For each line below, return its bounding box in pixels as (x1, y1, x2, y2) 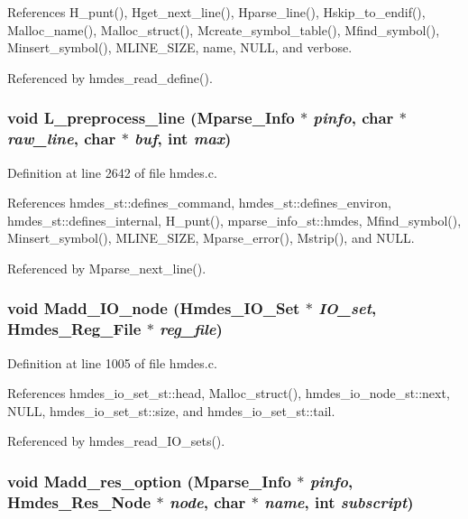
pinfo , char (313, 107, 394, 129)
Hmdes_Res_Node (7, 490, 151, 513)
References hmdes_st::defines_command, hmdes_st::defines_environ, (7, 193, 391, 212)
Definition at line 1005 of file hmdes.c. (7, 353, 217, 372)
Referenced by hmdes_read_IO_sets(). (7, 431, 225, 450)
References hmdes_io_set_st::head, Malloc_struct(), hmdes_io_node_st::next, (7, 384, 450, 403)
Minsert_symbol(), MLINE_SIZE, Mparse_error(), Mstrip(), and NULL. (7, 228, 415, 247)
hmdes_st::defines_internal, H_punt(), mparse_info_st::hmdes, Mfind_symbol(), (7, 210, 462, 229)
